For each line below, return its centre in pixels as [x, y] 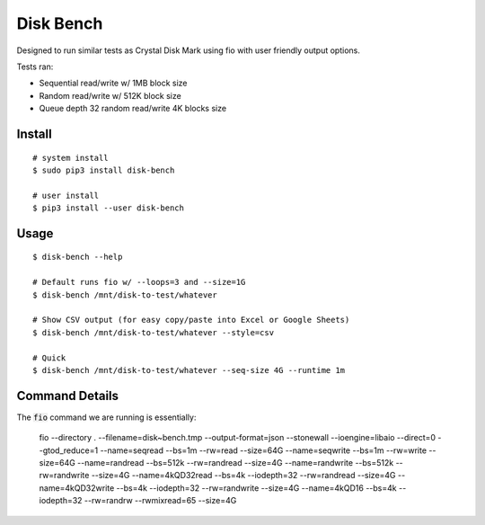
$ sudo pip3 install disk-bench [104, 170]
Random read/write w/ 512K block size [110, 95]
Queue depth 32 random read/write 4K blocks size [133, 109]
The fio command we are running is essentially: [106, 417]
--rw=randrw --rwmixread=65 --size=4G [160, 501]
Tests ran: [35, 67]
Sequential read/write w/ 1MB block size [113, 83]
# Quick [49, 358]
